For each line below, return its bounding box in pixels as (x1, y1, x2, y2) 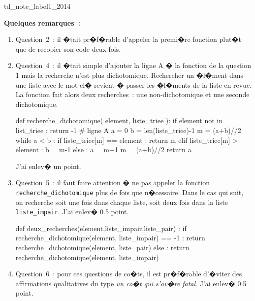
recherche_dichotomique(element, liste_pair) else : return (15, 242, 190, 252)
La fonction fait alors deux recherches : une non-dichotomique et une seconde (15, 89, 250, 100)
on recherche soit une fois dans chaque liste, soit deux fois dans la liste (15, 197, 228, 207)
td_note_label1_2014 (4, 1, 71, 11)
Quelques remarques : (4, 17, 81, 28)
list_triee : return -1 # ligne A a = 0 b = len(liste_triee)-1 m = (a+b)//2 (15, 125, 241, 135)
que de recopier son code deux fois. (15, 43, 121, 54)
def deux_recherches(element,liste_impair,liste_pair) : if (15, 223, 187, 233)
